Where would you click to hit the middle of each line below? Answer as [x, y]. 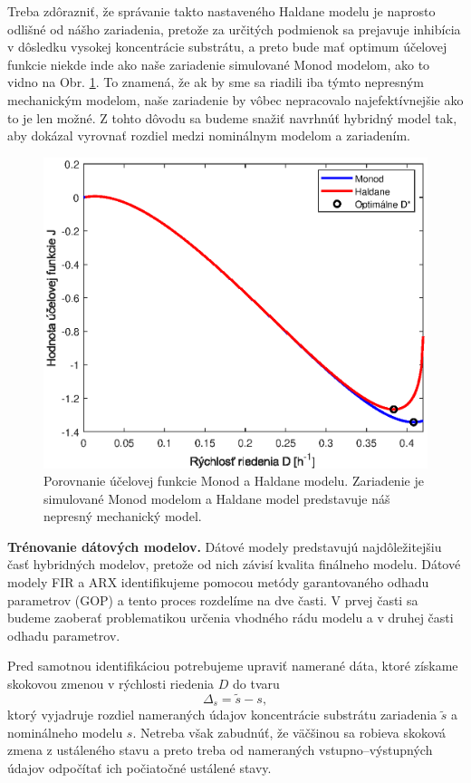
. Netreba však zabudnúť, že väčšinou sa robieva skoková [289, 732]
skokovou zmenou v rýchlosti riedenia [111, 684]
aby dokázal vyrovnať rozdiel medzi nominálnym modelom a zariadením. [209, 135]
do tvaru [256, 684]
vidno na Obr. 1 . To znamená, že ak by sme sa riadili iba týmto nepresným [216, 82]
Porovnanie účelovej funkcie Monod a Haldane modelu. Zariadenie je [234, 481]
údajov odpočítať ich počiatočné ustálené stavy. [139, 768]
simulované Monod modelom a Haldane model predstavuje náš [217, 498]
